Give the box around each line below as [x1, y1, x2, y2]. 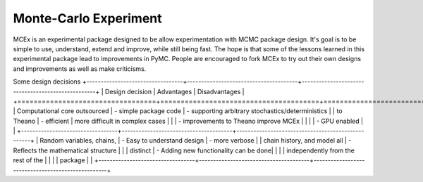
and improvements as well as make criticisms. [13, 64, 147, 73]
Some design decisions [13, 77, 81, 86]
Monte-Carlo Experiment [13, 11, 162, 26]
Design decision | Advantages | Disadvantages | [104, 87, 245, 96]
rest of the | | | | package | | [13, 156, 93, 164]
